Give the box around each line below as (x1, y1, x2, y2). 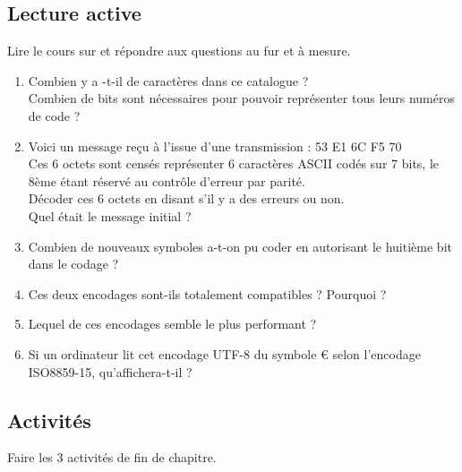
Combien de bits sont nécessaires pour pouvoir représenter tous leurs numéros (28, 89, 455, 107)
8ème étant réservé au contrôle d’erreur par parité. (28, 171, 305, 190)
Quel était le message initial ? (28, 206, 192, 225)
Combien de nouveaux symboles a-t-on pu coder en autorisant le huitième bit (28, 236, 452, 255)
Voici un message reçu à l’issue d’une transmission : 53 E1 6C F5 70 (28, 136, 402, 155)
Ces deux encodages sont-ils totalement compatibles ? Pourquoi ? (28, 284, 387, 303)
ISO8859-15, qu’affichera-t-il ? (28, 362, 192, 381)
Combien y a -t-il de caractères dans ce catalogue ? (28, 71, 309, 90)
